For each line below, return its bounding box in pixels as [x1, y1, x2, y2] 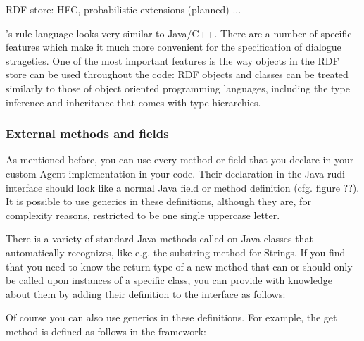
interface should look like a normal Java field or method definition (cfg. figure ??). [6, 180, 360, 194]
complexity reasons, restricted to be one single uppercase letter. [6, 207, 280, 222]
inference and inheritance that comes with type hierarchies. [6, 94, 261, 109]
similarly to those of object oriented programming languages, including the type [6, 80, 350, 95]
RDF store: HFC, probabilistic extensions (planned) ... [6, 2, 241, 16]
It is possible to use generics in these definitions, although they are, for [6, 194, 311, 209]
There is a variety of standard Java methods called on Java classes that [6, 231, 313, 246]
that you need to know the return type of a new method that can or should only [6, 259, 353, 273]
